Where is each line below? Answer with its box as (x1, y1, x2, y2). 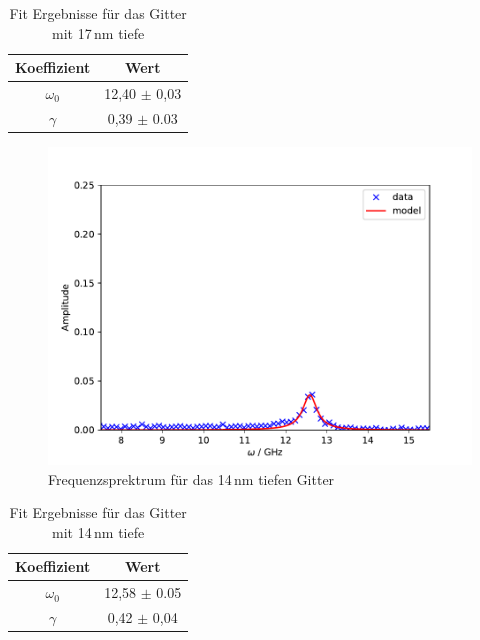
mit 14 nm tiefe (52, 521, 145, 542)
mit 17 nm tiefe (52, 22, 145, 43)
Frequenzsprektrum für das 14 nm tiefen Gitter (48, 468, 335, 489)
